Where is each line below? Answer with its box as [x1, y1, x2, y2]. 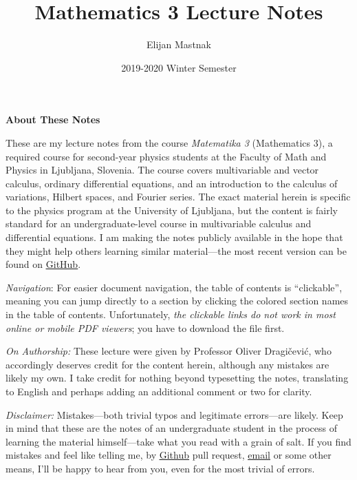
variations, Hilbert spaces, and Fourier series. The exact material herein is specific [6, 189, 351, 204]
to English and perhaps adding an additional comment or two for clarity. [6, 384, 312, 398]
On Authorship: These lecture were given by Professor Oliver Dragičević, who [6, 344, 332, 358]
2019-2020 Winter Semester [121, 60, 237, 74]
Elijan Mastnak [146, 37, 212, 52]
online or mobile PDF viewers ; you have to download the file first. [6, 320, 285, 335]
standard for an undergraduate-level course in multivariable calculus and [6, 216, 312, 231]
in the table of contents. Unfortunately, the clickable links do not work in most [6, 307, 336, 322]
